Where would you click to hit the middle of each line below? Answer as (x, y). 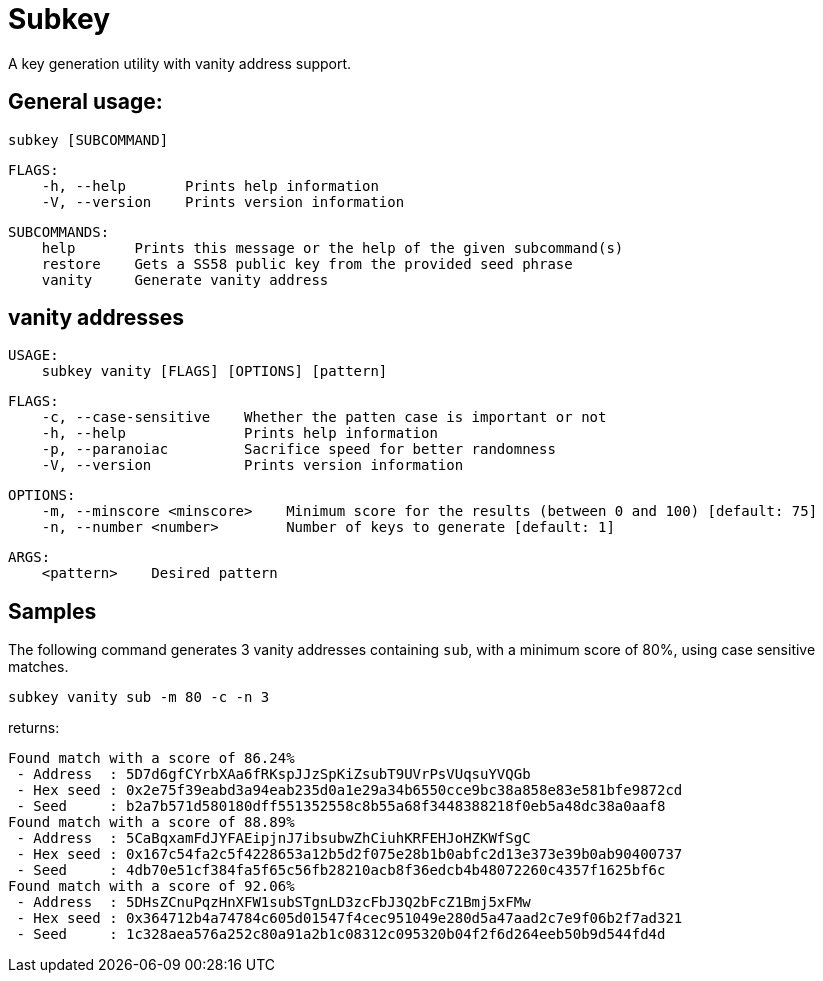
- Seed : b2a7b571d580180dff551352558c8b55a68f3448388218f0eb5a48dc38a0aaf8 (341, 806)
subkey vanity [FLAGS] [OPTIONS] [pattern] (214, 371)
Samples (52, 611)
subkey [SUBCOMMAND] (88, 139)
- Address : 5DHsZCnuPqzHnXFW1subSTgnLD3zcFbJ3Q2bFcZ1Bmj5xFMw (273, 902)
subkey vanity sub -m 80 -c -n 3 (139, 697)
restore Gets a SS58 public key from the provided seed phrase (307, 263)
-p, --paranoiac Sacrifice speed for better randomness (298, 449)
